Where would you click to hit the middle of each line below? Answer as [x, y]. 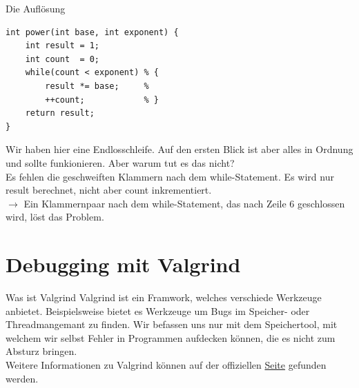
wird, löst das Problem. [55, 217]
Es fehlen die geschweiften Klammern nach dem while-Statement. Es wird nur [170, 176]
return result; [60, 113]
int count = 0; [62, 59]
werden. [22, 378]
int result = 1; [62, 46]
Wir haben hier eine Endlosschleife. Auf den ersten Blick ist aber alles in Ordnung [179, 149]
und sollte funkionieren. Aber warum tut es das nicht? [120, 162]
